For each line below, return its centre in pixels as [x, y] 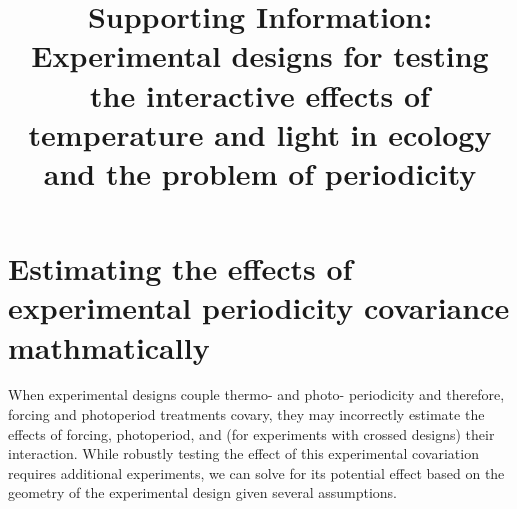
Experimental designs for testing [260, 55]
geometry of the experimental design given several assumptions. [202, 492]
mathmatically [109, 346]
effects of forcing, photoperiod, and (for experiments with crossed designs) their [251, 433]
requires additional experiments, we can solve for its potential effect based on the [256, 472]
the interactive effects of [260, 94]
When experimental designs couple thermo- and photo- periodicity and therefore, [256, 394]
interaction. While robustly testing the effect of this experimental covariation [243, 453]
